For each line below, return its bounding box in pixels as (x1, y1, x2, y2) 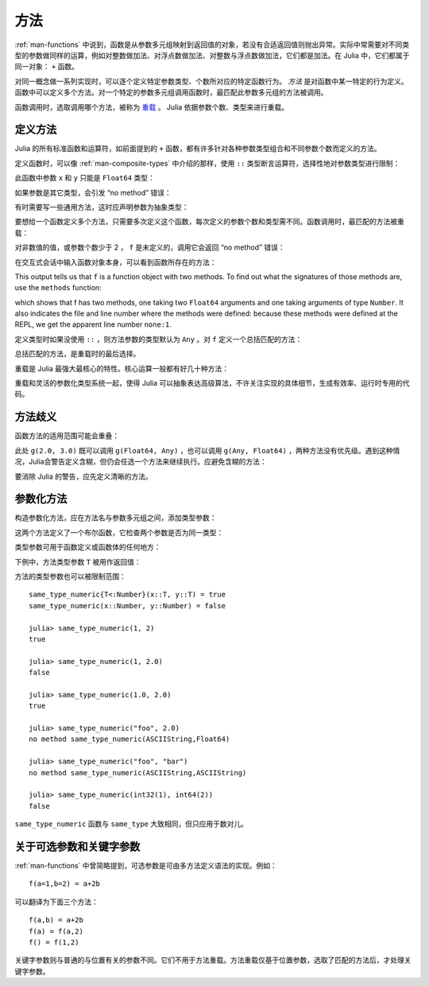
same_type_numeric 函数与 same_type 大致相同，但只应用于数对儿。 (14, 819, 248, 829)
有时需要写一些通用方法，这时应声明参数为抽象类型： (14, 202, 189, 212)
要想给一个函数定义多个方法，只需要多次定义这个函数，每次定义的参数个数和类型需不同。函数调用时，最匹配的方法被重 (14, 217, 404, 227)
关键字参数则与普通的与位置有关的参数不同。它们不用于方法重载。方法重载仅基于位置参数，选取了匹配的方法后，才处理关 (14, 955, 412, 965)
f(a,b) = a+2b (29, 915, 83, 925)
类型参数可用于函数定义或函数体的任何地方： (14, 542, 161, 552)
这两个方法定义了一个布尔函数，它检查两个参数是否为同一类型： (14, 527, 224, 537)
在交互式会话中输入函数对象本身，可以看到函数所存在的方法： (14, 257, 217, 266)
